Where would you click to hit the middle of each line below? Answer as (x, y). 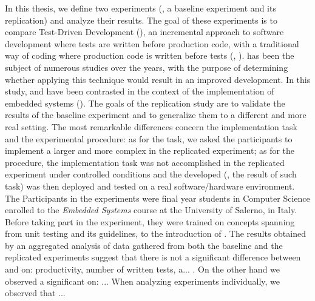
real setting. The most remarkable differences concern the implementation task (151, 126)
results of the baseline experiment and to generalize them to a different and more (156, 115)
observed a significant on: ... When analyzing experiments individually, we (143, 281)
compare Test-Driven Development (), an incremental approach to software (144, 32)
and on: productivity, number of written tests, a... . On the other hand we (143, 269)
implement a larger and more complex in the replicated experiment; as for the (150, 150)
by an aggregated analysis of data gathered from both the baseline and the (144, 245)
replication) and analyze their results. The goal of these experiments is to (141, 20)
